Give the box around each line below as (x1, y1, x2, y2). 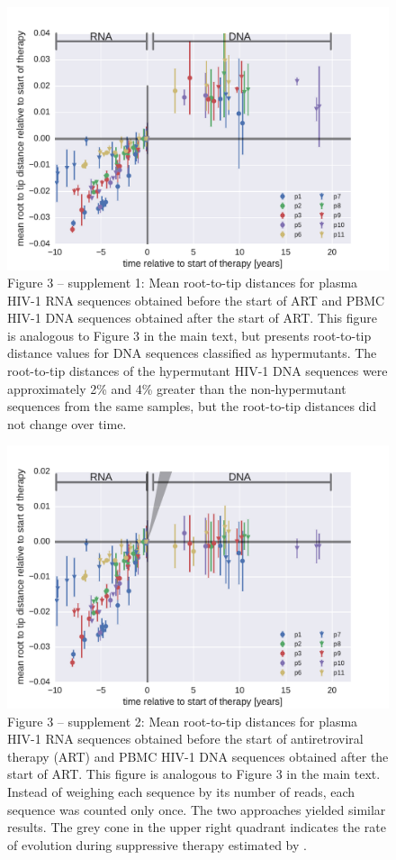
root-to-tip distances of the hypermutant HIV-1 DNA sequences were (7, 361, 388, 380)
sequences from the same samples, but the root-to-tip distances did (7, 397, 377, 416)
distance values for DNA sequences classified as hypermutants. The (7, 343, 377, 362)
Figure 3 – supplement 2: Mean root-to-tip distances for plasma (7, 711, 358, 730)
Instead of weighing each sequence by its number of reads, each (7, 782, 355, 801)
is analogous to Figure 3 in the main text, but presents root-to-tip (7, 325, 372, 344)
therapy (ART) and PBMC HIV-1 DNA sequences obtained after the (7, 746, 389, 765)
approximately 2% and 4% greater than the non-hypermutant (7, 379, 346, 398)
